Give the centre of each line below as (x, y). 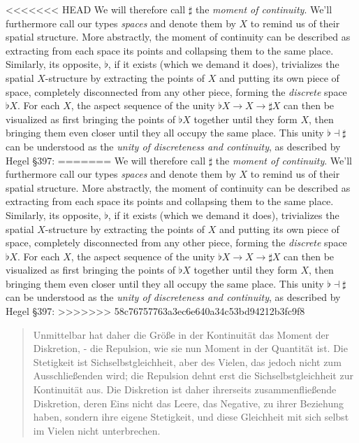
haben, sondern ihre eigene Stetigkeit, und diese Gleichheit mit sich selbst (191, 417)
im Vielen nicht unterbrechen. (97, 430)
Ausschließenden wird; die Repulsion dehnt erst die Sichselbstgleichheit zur (193, 375)
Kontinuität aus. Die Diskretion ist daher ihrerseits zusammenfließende (185, 389)
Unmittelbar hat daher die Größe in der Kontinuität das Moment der (181, 334)
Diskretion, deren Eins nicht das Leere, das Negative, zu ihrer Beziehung (189, 403)
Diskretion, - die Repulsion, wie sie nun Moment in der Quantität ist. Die (190, 348)
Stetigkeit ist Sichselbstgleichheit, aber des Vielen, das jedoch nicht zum (187, 361)
